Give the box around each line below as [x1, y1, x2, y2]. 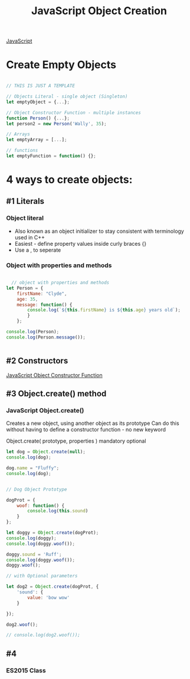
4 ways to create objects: [6, 173, 133, 187]
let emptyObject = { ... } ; [6, 99, 70, 105]
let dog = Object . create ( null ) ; [6, 449, 86, 455]
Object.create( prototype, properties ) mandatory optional [6, 437, 146, 444]
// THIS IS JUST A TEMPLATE [6, 83, 76, 89]
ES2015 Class [6, 666, 46, 674]
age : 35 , [17, 296, 38, 302]
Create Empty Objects [6, 58, 117, 72]
